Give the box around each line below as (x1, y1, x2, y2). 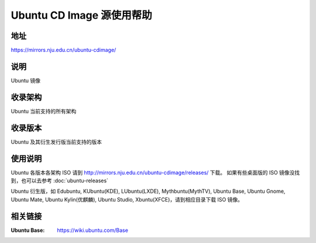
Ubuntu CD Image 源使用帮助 (11, 9, 152, 22)
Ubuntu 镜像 (11, 77, 41, 84)
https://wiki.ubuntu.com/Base (57, 227, 129, 234)
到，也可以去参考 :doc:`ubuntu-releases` (11, 177, 108, 184)
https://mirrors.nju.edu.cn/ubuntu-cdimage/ (11, 47, 116, 54)
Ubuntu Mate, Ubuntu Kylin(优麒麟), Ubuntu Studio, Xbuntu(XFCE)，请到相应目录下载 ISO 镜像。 (11, 196, 243, 203)
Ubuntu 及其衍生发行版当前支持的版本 (11, 138, 102, 145)
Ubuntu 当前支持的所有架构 (11, 107, 77, 114)
